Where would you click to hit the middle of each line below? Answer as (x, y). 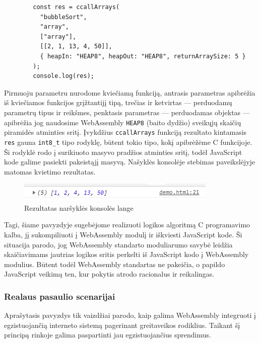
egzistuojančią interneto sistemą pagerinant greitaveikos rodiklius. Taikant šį (122, 325)
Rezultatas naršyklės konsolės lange (79, 207)
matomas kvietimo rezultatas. (50, 171)
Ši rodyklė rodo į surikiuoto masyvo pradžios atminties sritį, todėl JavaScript (123, 152)
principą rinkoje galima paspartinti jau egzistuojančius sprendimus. (108, 335)
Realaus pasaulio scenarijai (60, 296)
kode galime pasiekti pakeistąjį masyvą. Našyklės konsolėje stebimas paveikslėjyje (130, 162)
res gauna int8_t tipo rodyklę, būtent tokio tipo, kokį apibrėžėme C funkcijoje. (128, 142)
